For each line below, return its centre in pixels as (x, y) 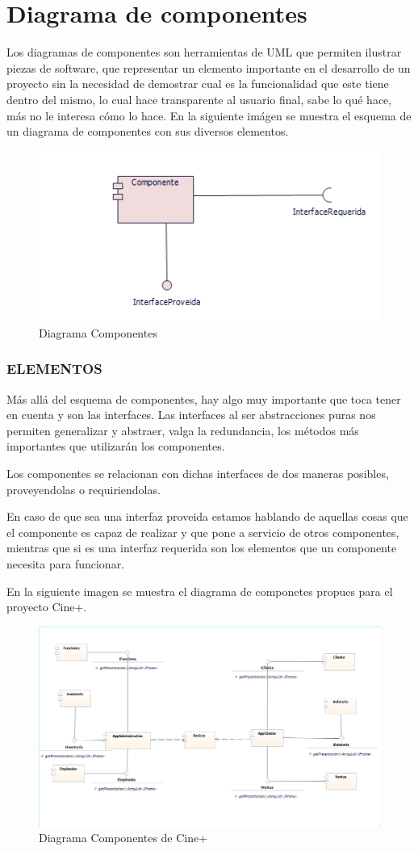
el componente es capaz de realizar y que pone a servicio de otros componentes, (203, 532)
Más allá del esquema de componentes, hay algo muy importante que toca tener (204, 398)
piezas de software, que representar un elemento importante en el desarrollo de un (209, 67)
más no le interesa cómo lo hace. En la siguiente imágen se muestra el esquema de (209, 115)
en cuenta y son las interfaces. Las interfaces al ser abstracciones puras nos (191, 415)
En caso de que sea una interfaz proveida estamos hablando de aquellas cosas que (207, 516)
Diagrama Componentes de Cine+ (123, 838)
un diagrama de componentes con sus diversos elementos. (148, 131)
